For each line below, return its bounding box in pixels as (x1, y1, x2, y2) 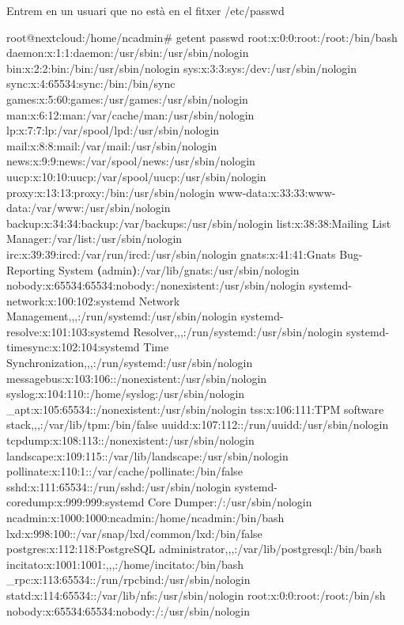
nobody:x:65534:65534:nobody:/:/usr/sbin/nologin (6, 602, 250, 619)
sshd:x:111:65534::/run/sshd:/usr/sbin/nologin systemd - (6, 478, 278, 494)
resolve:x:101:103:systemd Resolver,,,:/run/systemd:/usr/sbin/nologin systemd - (6, 323, 390, 339)
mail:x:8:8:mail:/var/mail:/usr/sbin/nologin (6, 137, 217, 153)
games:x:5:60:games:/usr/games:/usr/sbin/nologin (6, 90, 248, 107)
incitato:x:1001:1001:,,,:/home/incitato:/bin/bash (6, 555, 244, 572)
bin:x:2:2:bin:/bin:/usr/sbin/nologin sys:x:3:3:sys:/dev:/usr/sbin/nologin (6, 59, 357, 76)
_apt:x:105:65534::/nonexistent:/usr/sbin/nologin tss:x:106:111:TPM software (6, 400, 384, 417)
